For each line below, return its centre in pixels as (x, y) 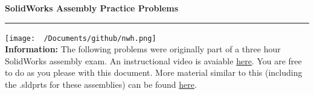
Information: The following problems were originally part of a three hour (143, 49)
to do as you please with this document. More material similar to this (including (154, 72)
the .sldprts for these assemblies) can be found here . (101, 84)
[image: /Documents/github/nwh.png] (81, 38)
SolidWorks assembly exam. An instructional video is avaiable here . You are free (153, 60)
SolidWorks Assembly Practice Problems (92, 8)
